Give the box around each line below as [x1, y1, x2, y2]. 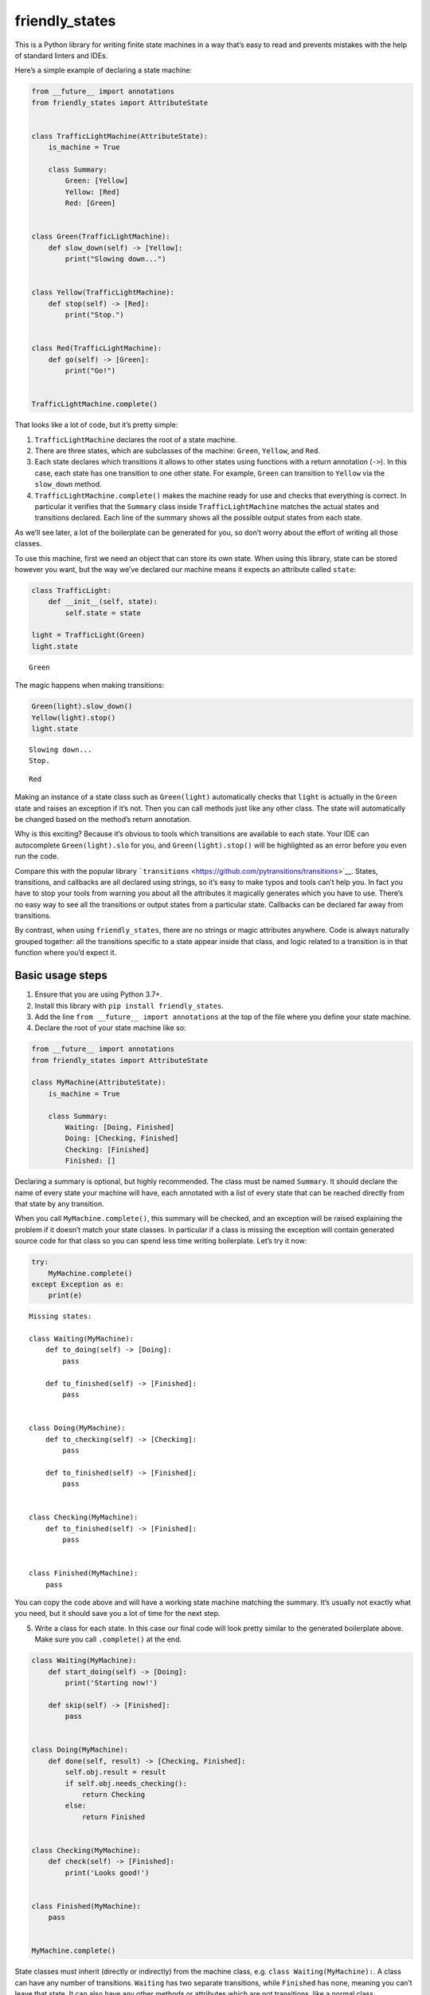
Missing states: [29, 1312, 92, 1321]
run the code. [14, 851, 59, 861]
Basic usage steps [14, 969, 107, 982]
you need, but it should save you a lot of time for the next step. [14, 1609, 221, 1618]
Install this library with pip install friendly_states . [34, 1001, 225, 1010]
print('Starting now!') [64, 1678, 158, 1687]
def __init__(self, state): [48, 597, 158, 606]
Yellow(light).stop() [31, 713, 116, 722]
